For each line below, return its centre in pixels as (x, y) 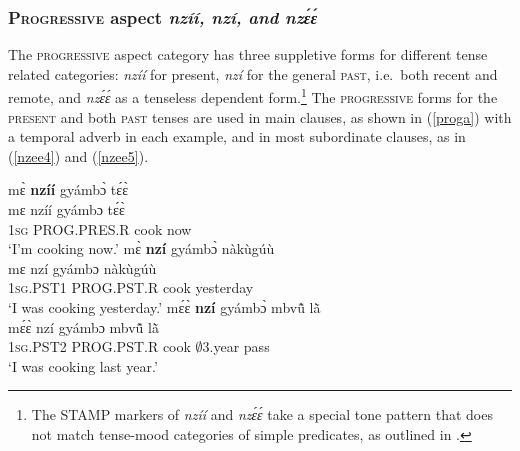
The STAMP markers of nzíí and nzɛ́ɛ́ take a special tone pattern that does (262, 414)
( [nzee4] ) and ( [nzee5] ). (78, 155)
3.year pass (236, 346)
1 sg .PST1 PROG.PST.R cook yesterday (131, 287)
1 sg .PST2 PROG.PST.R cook (99, 346)
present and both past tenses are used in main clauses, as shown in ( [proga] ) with (260, 116)
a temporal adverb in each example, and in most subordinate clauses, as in (237, 136)
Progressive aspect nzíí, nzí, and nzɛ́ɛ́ (163, 16)
